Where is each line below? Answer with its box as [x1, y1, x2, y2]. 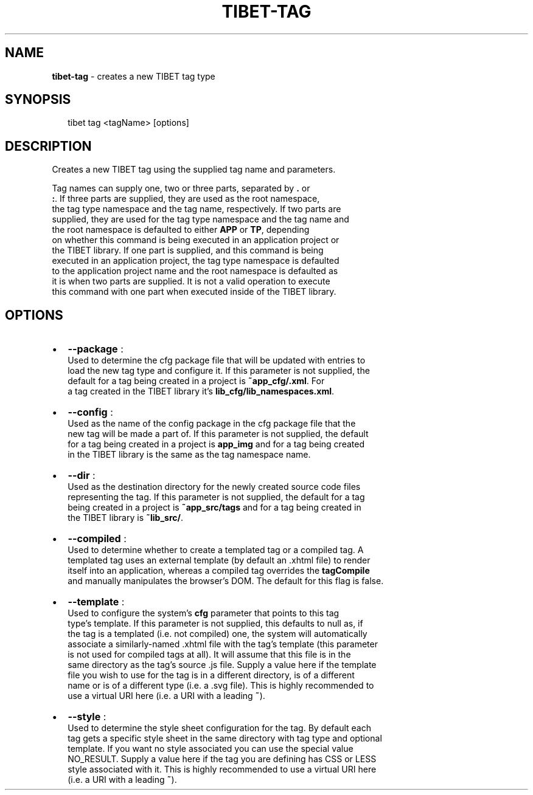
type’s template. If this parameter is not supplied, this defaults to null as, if [68, 618, 363, 629]
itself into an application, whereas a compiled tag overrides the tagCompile [68, 565, 370, 576]
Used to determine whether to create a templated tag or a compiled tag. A [68, 545, 364, 556]
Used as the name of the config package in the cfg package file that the [68, 418, 356, 429]
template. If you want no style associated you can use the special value [68, 743, 354, 754]
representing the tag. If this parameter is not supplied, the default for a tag [68, 492, 365, 503]
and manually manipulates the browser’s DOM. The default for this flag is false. [68, 576, 384, 587]
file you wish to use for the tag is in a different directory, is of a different [68, 670, 355, 681]
